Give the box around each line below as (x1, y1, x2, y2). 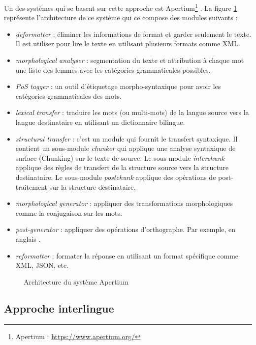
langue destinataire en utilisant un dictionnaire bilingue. (15, 117, 185, 127)
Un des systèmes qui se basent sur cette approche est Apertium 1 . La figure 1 (4, 1, 237, 13)
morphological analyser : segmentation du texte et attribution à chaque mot (15, 55, 244, 65)
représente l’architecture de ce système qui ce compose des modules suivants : (4, 12, 238, 23)
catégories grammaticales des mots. (15, 90, 122, 101)
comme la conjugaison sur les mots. (15, 207, 122, 218)
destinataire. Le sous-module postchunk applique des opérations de (15, 172, 216, 182)
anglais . (15, 233, 41, 244)
